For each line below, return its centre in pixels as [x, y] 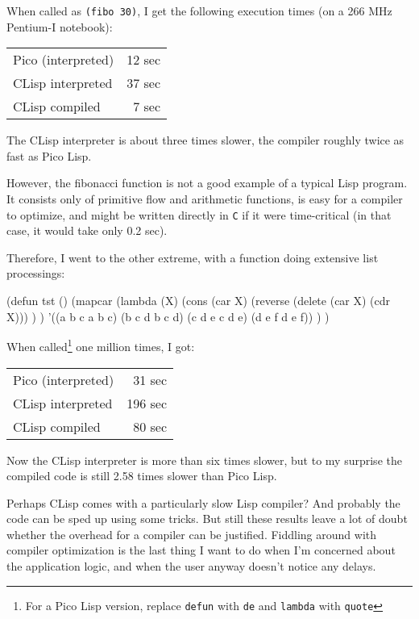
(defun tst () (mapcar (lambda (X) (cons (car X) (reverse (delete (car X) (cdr [199, 301]
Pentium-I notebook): [60, 26]
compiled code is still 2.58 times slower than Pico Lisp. [142, 476]
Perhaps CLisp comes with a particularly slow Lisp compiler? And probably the [203, 502]
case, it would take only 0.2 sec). [87, 230]
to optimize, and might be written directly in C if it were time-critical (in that [199, 214]
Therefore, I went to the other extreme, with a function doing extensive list [193, 257]
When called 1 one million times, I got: [101, 345]
